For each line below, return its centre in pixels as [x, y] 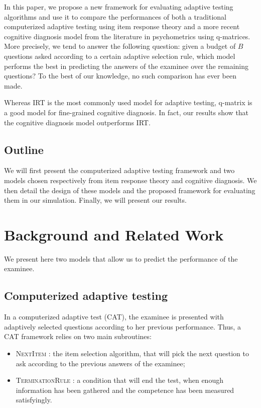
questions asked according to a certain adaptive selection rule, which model [120, 56]
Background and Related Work [114, 234]
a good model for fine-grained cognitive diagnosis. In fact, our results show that [126, 112]
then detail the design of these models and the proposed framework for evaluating [130, 190]
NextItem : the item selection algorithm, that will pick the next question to [132, 353]
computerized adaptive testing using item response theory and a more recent [122, 26]
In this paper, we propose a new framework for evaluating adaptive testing [119, 7]
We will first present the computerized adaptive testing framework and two [119, 170]
